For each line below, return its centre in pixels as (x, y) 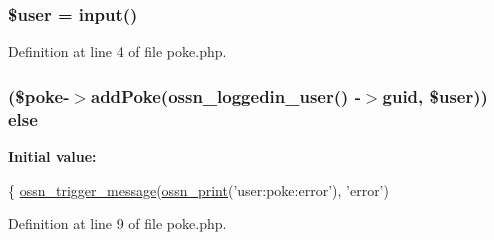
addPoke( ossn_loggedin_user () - (226, 95)
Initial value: (52, 155)
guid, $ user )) (435, 95)
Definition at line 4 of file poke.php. (117, 51)
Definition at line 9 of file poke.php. (117, 223)
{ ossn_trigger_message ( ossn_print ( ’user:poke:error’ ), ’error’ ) (198, 189)
